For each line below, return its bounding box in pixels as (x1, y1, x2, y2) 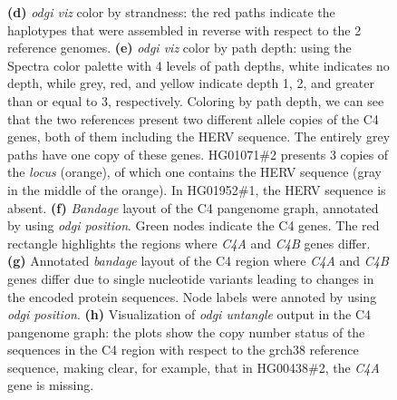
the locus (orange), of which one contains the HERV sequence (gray (7, 162, 382, 181)
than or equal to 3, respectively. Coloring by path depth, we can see (7, 91, 384, 110)
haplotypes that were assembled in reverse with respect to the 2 (7, 20, 362, 39)
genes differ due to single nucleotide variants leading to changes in (7, 268, 374, 288)
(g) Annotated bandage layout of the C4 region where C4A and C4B (7, 251, 389, 270)
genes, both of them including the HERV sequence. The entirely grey (7, 127, 391, 146)
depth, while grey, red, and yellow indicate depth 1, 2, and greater (7, 73, 375, 93)
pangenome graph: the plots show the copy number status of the (7, 322, 365, 341)
